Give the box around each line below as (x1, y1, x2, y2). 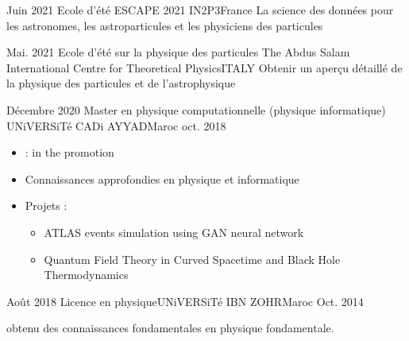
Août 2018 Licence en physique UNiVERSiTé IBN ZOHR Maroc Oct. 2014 (6, 293, 364, 309)
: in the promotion (25, 144, 114, 161)
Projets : (25, 197, 68, 214)
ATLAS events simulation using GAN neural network (44, 223, 304, 240)
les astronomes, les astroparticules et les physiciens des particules (6, 17, 323, 33)
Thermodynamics (44, 266, 129, 283)
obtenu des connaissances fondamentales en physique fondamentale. (6, 320, 334, 336)
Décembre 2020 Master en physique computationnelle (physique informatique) (6, 101, 386, 118)
